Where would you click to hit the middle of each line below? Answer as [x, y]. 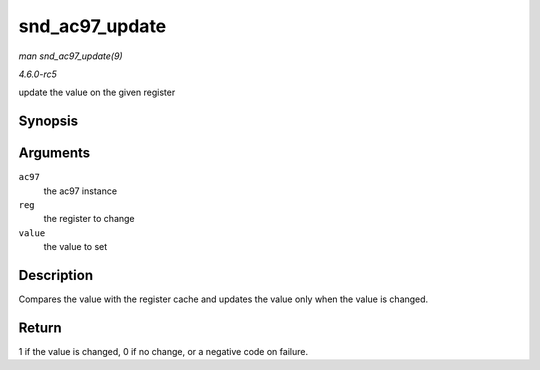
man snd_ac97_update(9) [71, 56]
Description [56, 275]
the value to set [75, 247]
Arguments [54, 153]
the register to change [89, 219]
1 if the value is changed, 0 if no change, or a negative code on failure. [163, 352]
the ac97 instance [80, 191]
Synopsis [48, 121]
